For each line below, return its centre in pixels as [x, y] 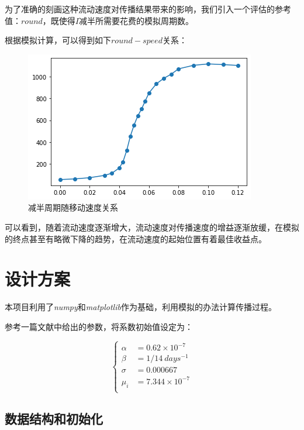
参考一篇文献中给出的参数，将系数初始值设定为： [99, 326]
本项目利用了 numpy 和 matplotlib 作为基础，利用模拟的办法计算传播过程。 [141, 307]
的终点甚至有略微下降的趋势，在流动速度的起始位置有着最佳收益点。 [136, 238]
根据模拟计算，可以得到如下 [58, 40]
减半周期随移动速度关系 [73, 207]
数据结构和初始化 [54, 419]
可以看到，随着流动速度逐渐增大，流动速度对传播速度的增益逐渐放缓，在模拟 [152, 227]
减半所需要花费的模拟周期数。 [136, 20]
